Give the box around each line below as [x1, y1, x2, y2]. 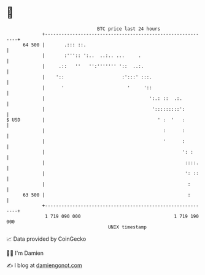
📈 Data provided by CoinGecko [6, 235, 87, 243]
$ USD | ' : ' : [6, 116, 185, 123]
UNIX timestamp [107, 224, 147, 230]
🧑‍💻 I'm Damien [6, 249, 44, 257]
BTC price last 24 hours [97, 26, 161, 32]
